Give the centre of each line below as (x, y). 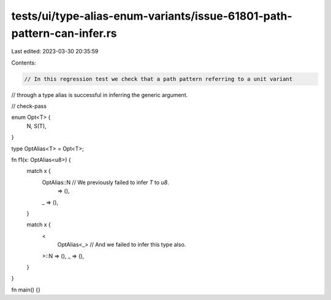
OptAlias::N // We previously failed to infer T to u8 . (106, 182)
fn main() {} (26, 290)
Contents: (24, 63)
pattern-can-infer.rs (64, 33)
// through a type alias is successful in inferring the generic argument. (100, 94)
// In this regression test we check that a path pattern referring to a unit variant (158, 79)
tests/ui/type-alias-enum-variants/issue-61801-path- (152, 16)
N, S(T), (36, 126)
